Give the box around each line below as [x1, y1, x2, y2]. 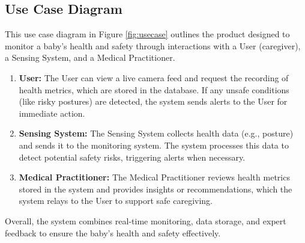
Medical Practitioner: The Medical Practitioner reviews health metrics [19, 171, 290, 183]
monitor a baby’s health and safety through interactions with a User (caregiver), [5, 39, 301, 52]
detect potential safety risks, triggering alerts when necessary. [19, 150, 246, 163]
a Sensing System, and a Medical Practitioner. [5, 51, 175, 64]
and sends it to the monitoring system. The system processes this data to [19, 138, 289, 151]
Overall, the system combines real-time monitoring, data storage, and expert [5, 214, 286, 227]
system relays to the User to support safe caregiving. [19, 194, 213, 207]
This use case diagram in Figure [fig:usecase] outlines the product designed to [5, 28, 290, 40]
